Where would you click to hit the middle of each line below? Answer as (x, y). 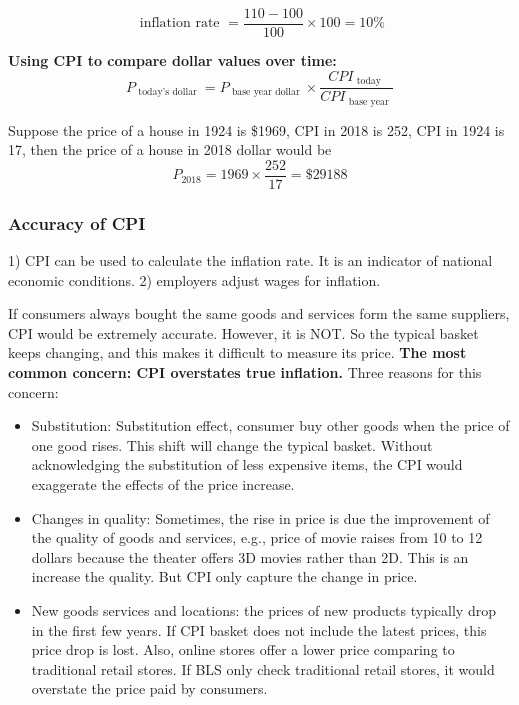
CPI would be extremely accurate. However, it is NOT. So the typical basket (243, 332)
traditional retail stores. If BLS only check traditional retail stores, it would (263, 668)
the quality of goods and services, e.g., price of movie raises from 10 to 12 (257, 537)
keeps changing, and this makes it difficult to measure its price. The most (237, 352)
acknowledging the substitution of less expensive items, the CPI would (247, 464)
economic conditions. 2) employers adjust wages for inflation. (194, 279)
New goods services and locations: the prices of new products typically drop (263, 609)
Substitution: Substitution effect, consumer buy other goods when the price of (270, 425)
